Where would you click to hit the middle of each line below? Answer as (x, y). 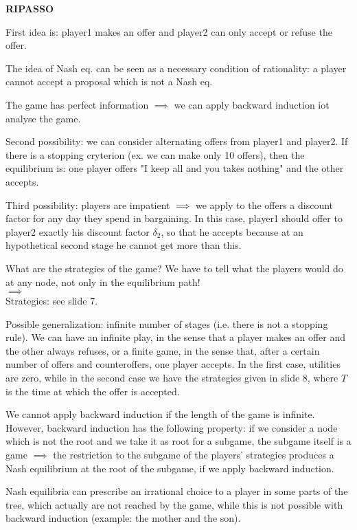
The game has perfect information (77, 104)
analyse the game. (43, 118)
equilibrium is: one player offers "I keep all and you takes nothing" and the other (175, 168)
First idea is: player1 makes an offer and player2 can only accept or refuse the (169, 31)
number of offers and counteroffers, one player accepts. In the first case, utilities (173, 364)
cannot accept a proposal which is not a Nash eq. (109, 81)
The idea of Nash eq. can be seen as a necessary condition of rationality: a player (176, 68)
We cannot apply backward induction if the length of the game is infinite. (160, 414)
